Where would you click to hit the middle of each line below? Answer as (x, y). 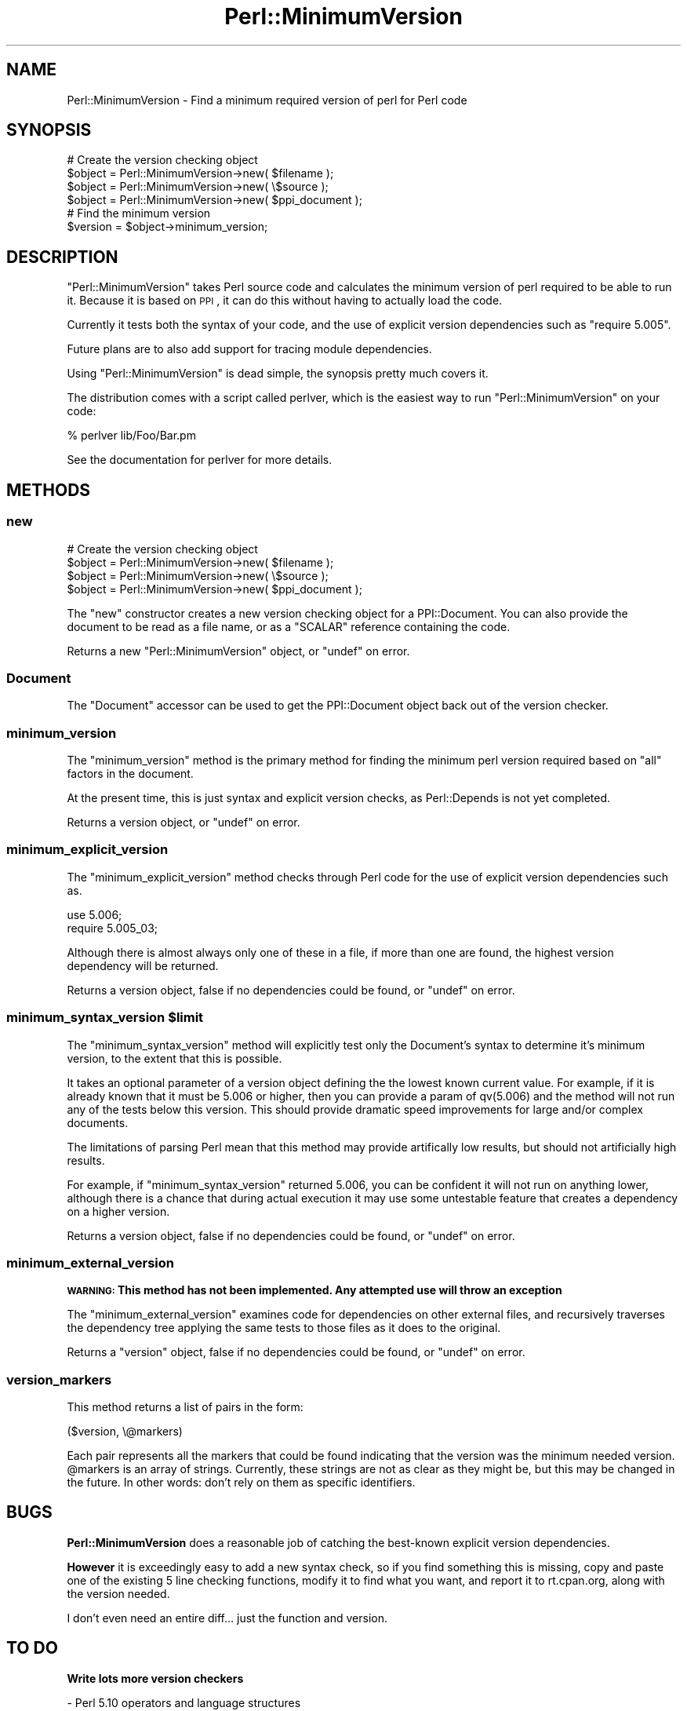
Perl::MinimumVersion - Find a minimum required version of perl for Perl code (267, 100)
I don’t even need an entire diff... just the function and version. (227, 1618)
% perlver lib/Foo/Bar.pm (131, 436)
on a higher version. (118, 1211)
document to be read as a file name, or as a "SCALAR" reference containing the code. (289, 626)
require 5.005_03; (112, 928)
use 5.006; (95, 914)
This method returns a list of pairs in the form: (185, 1407)
